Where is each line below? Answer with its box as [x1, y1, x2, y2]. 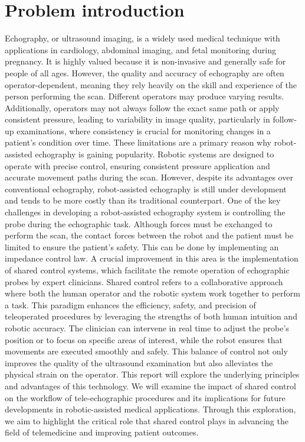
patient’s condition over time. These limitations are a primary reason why [5, 136, 271, 149]
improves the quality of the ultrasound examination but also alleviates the [5, 356, 273, 369]
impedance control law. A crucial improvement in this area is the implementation [5, 252, 299, 264]
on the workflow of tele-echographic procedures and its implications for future [5, 391, 286, 404]
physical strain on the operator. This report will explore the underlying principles [5, 368, 300, 380]
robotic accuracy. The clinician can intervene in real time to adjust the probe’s [5, 321, 289, 334]
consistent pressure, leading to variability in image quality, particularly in [5, 113, 270, 125]
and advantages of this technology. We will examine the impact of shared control [5, 379, 296, 392]
